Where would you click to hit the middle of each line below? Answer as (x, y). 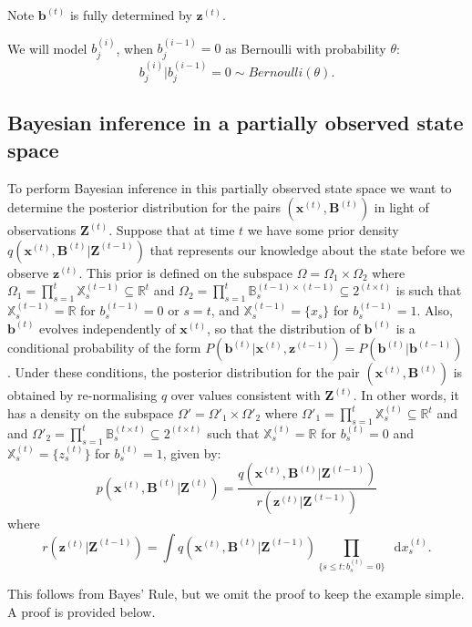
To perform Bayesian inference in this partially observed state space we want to (230, 187)
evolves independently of (108, 328)
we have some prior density (323, 230)
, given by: (192, 452)
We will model (47, 48)
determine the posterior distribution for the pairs (144, 207)
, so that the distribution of (283, 328)
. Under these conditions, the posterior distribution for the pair (184, 372)
